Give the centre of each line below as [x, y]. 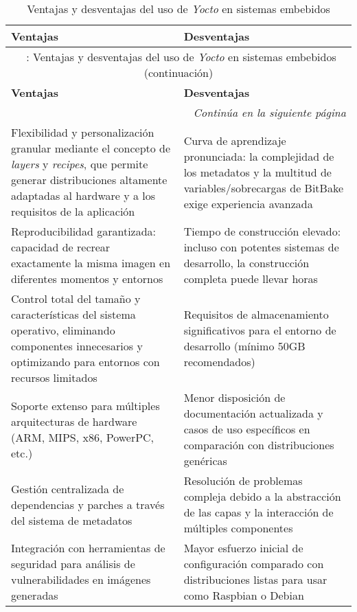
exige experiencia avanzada [248, 203]
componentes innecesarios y [77, 346]
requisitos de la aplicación [73, 211]
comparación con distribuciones [259, 445]
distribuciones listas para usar [255, 579]
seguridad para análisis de [73, 564]
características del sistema [73, 314]
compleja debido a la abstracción [262, 496]
